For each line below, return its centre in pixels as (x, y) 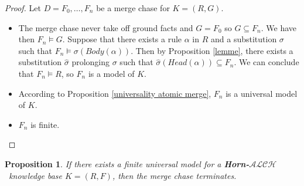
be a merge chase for (133, 8)
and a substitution (244, 39)
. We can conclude (267, 62)
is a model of (111, 73)
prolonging (91, 62)
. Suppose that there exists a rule (122, 39)
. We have (279, 27)
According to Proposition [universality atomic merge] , (115, 93)
